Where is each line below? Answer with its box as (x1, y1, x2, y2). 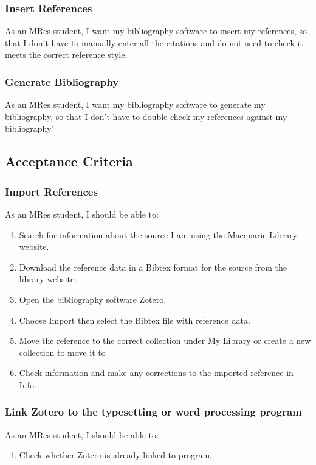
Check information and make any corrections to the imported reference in (19, 366, 294, 379)
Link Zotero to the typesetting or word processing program (5, 404, 302, 419)
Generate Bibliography (5, 74, 119, 89)
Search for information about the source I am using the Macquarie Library (19, 228, 298, 241)
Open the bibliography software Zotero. (19, 293, 167, 305)
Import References (5, 183, 98, 199)
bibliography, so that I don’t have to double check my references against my (5, 110, 287, 122)
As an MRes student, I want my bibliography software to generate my (5, 98, 266, 111)
